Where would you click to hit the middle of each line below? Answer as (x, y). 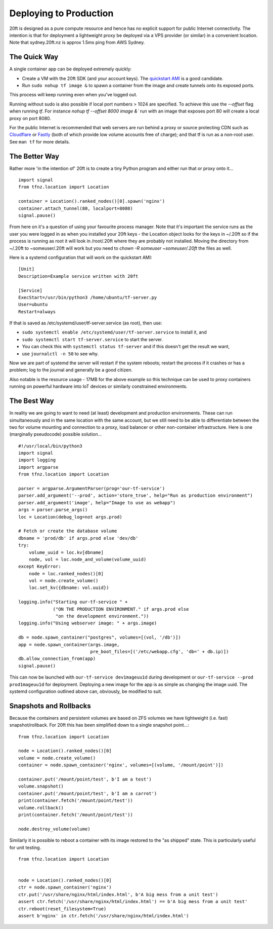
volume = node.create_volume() (57, 758)
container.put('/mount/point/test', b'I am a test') (85, 779)
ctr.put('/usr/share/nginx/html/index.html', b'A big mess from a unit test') (118, 894)
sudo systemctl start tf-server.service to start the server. (93, 339)
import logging (37, 460)
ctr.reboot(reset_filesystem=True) (62, 909)
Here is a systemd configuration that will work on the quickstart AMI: (81, 257)
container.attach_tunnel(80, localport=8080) (76, 208)
